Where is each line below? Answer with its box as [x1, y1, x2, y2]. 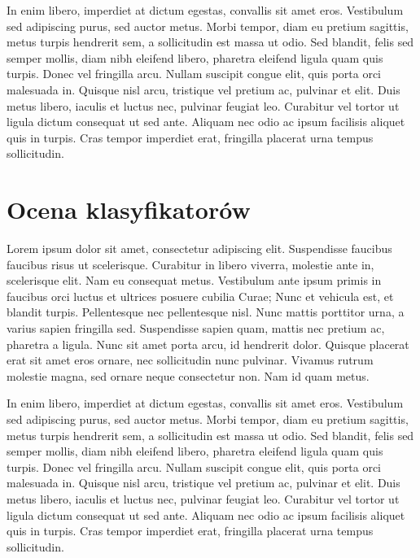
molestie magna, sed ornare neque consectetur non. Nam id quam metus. [7, 367, 370, 384]
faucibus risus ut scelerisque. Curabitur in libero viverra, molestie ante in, [7, 255, 374, 272]
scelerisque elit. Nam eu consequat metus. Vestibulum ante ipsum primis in [7, 272, 382, 289]
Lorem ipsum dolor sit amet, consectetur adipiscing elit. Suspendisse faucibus [7, 240, 392, 257]
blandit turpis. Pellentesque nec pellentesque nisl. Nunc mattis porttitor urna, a [7, 303, 405, 320]
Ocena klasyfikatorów [7, 193, 251, 226]
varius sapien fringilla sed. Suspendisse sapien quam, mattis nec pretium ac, [7, 320, 385, 337]
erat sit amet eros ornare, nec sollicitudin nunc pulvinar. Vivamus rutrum [7, 351, 374, 368]
